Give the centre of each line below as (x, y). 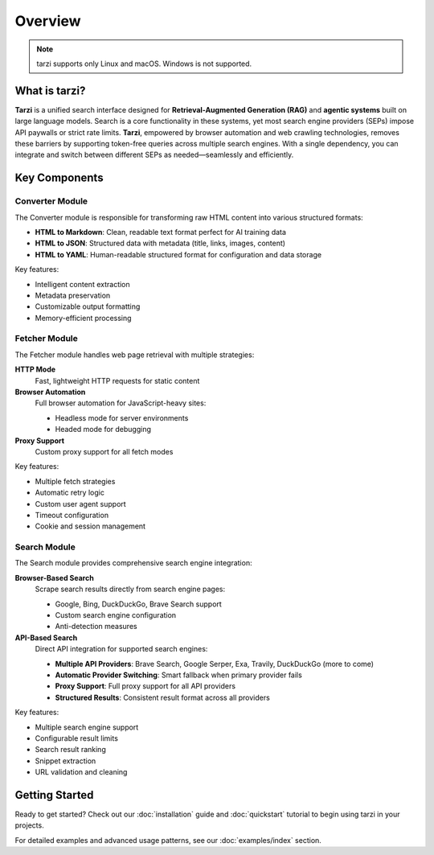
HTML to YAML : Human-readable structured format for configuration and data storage (178, 254)
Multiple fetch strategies (75, 481)
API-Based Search (46, 637)
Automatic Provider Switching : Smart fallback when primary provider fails (179, 675)
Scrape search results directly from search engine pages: (130, 589)
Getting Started (54, 795)
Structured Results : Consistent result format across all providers (163, 697)
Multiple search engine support (87, 727)
